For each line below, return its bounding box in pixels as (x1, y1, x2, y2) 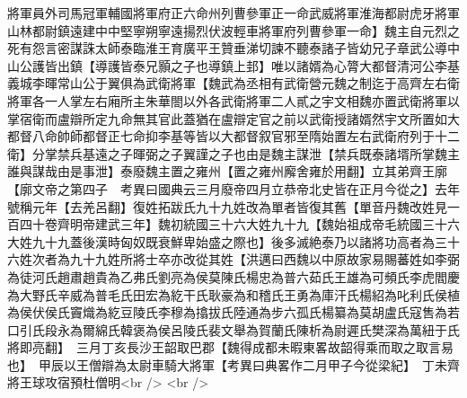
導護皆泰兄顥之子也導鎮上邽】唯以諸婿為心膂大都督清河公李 (94, 56, 447, 75)
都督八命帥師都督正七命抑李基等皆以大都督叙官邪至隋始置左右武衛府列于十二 (7, 127, 460, 146)
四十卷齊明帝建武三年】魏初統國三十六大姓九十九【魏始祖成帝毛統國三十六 (19, 215, 460, 234)
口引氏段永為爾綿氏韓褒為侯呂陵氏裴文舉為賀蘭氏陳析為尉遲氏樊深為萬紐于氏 (7, 320, 460, 339)
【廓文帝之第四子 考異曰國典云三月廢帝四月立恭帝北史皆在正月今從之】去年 (7, 179, 460, 198)
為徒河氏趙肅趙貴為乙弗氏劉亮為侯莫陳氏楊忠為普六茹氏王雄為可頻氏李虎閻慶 (7, 267, 460, 286)
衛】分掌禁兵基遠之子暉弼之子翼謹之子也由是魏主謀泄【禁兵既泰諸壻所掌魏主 (7, 144, 460, 163)
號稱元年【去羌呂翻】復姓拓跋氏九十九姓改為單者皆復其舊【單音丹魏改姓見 (7, 197, 447, 216)
